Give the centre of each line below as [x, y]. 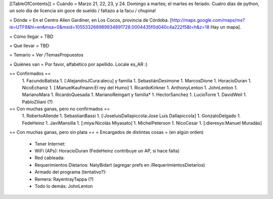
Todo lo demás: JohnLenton [64, 186]
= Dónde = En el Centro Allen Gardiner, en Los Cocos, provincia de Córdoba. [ [90, 20]
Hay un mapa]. [226, 27]
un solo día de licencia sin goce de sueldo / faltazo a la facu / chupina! [83, 11]
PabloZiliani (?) [37, 102]
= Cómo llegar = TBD [31, 36]
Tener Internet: [50, 143]
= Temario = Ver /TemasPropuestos [46, 55]
